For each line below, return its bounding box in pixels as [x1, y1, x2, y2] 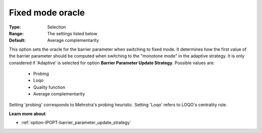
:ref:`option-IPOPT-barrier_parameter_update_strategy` [21, 120, 131, 125]
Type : [9, 24, 21, 30]
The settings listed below [47, 30, 98, 36]
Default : [9, 38, 26, 43]
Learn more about [9, 111, 46, 117]
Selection [47, 24, 66, 30]
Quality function [33, 84, 65, 90]
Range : [9, 30, 24, 36]
